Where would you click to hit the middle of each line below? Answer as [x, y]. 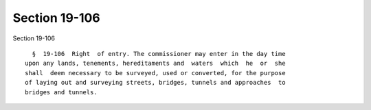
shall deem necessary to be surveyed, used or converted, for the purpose [155, 73]
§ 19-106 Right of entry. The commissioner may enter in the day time [159, 54]
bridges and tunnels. [61, 92]
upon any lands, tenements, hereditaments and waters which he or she [155, 64]
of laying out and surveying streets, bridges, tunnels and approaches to [155, 83]
